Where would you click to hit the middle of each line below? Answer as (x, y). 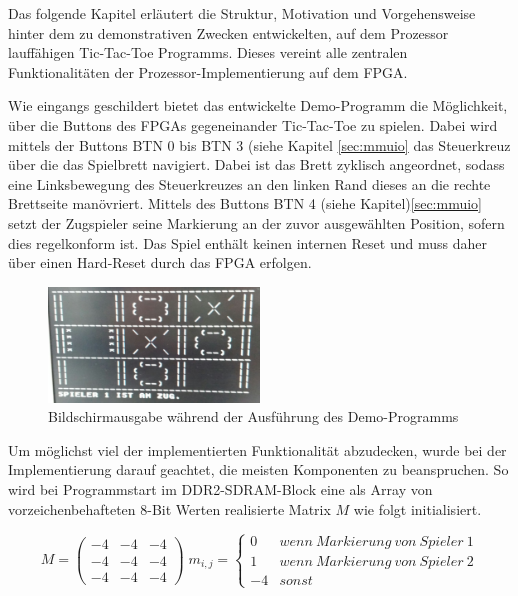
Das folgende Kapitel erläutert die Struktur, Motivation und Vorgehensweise (242, 13)
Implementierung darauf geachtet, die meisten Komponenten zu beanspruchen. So (258, 469)
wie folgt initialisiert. (417, 508)
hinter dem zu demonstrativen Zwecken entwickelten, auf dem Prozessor (228, 32)
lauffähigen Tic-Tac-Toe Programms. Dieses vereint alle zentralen (208, 52)
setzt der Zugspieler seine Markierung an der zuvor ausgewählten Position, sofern (256, 222)
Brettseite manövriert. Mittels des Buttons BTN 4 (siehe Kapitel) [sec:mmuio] (245, 203)
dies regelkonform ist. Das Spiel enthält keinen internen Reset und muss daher (247, 242)
